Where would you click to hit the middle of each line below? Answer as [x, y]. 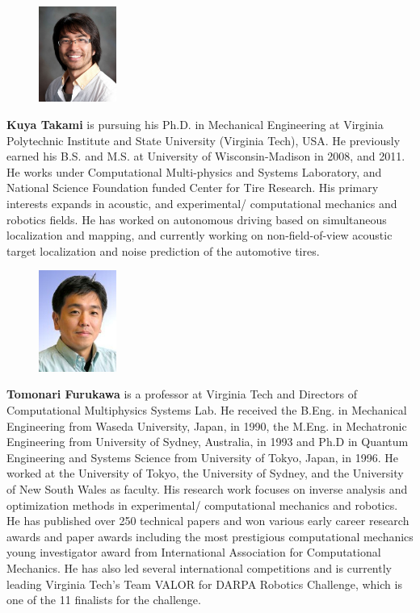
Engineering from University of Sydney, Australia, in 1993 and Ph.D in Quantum [208, 442]
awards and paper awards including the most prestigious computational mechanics [210, 536]
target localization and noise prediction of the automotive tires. [163, 250]
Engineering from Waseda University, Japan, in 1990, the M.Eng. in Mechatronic [207, 425]
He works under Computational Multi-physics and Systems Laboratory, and [194, 171]
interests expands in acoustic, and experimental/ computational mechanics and [202, 204]
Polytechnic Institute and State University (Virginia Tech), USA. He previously [204, 140]
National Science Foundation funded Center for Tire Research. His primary [193, 188]
